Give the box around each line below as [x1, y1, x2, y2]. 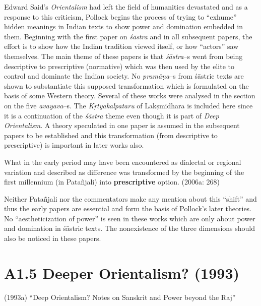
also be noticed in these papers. [4, 233, 101, 243]
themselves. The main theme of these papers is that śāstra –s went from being [4, 50, 243, 61]
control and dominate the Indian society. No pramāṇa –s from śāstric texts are [4, 71, 244, 81]
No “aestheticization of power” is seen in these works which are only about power [4, 213, 255, 223]
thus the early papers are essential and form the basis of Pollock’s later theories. [4, 203, 252, 214]
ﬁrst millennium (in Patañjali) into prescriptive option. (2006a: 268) [4, 176, 220, 187]
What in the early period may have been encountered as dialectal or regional [4, 156, 241, 167]
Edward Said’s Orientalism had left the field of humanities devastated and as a [4, 2, 248, 12]
